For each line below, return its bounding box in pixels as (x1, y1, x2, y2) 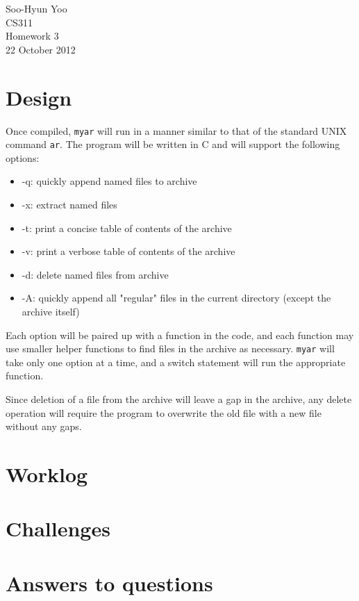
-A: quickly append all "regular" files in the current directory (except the (22, 290, 331, 305)
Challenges (6, 514, 110, 543)
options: (6, 150, 40, 165)
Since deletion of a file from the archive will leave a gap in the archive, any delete (6, 392, 352, 406)
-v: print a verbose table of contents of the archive (22, 244, 235, 258)
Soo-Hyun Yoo (6, 1, 67, 15)
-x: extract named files (22, 197, 117, 211)
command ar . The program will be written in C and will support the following (6, 137, 340, 151)
